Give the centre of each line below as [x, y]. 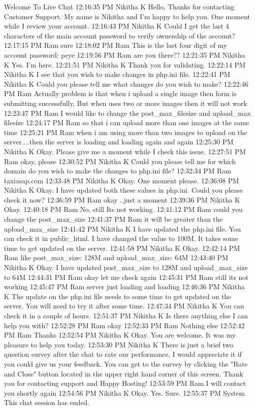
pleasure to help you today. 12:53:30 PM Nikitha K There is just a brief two [119, 344]
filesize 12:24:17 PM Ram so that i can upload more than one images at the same [127, 122]
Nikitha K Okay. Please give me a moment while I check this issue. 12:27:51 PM [125, 151]
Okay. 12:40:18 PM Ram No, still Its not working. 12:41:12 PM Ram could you [123, 209]
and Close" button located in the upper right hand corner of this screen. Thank [124, 373]
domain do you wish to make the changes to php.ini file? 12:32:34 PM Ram [118, 171]
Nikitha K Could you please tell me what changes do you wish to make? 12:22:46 [126, 84]
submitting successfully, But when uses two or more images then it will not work [126, 103]
